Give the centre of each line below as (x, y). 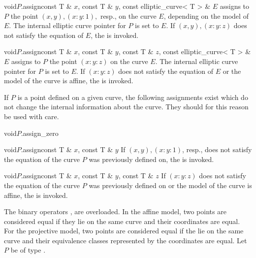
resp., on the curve (128, 16)
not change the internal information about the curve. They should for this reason (126, 107)
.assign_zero (40, 133)
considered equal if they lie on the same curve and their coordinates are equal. (122, 221)
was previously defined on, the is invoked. (151, 159)
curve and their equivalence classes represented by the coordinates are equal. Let (126, 240)
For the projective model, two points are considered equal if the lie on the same (124, 231)
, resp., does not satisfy (217, 149)
